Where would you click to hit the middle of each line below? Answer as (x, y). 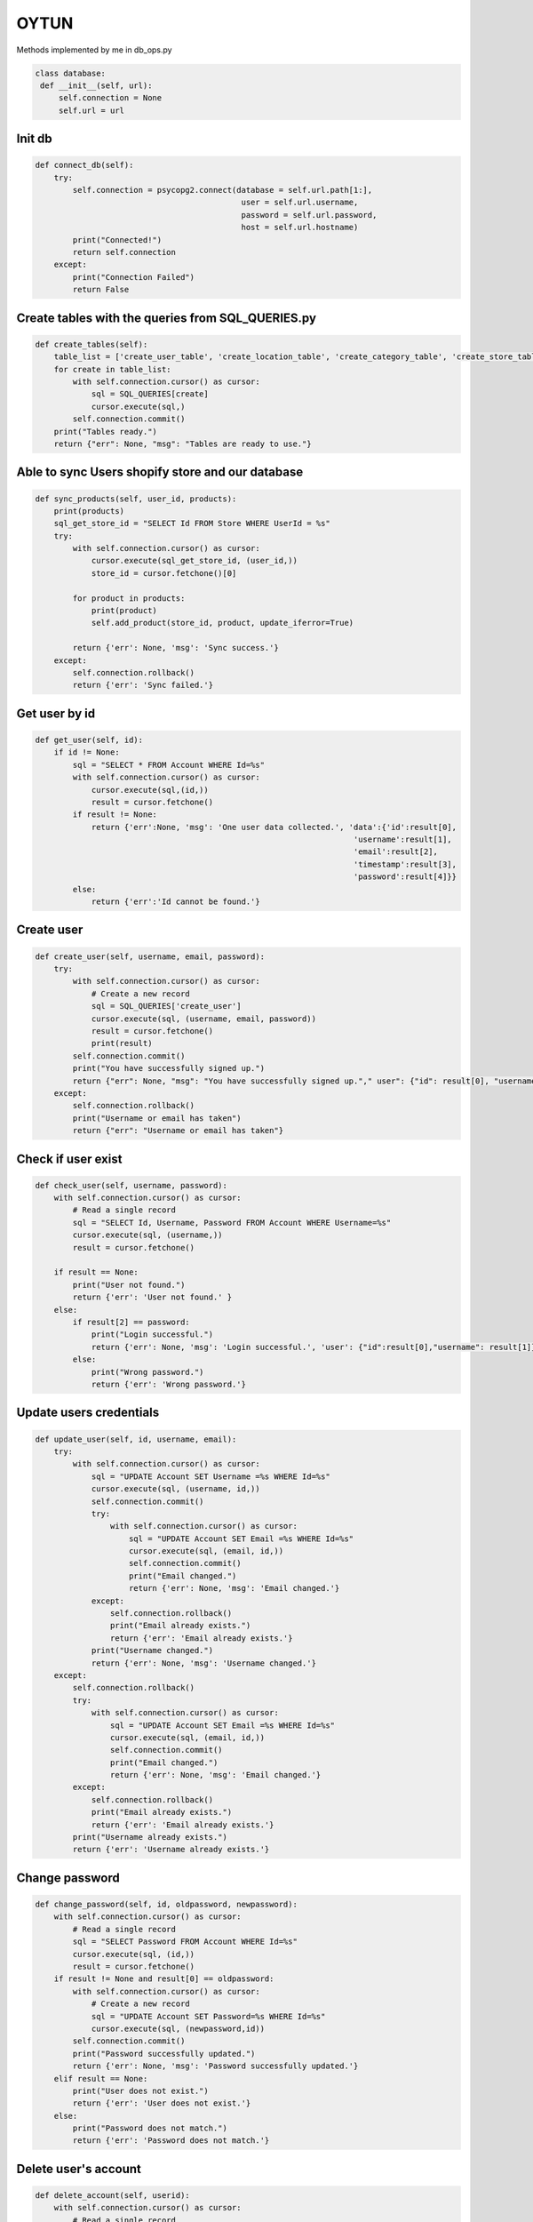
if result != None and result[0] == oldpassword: (164, 1979)
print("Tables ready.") (105, 432)
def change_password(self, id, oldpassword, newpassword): (166, 1905)
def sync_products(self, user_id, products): (136, 499)
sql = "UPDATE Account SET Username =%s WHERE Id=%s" (211, 1476)
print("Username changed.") (152, 1651)
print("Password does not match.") (150, 2128)
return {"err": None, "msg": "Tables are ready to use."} (183, 444)
